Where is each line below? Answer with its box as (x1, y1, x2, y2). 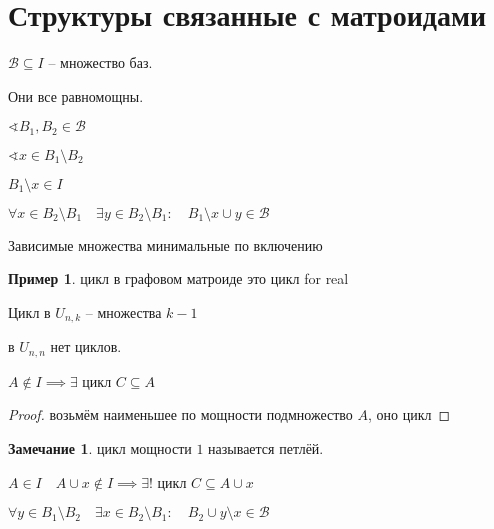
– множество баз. (48, 52, 153, 73)
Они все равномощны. (8, 85, 144, 106)
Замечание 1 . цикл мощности (8, 438, 192, 459)
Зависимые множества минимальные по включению (8, 234, 323, 255)
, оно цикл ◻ (368, 404, 451, 425)
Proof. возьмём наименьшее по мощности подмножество (8, 404, 353, 425)
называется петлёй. (208, 438, 324, 459)
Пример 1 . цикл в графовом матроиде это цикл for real (8, 268, 349, 289)
